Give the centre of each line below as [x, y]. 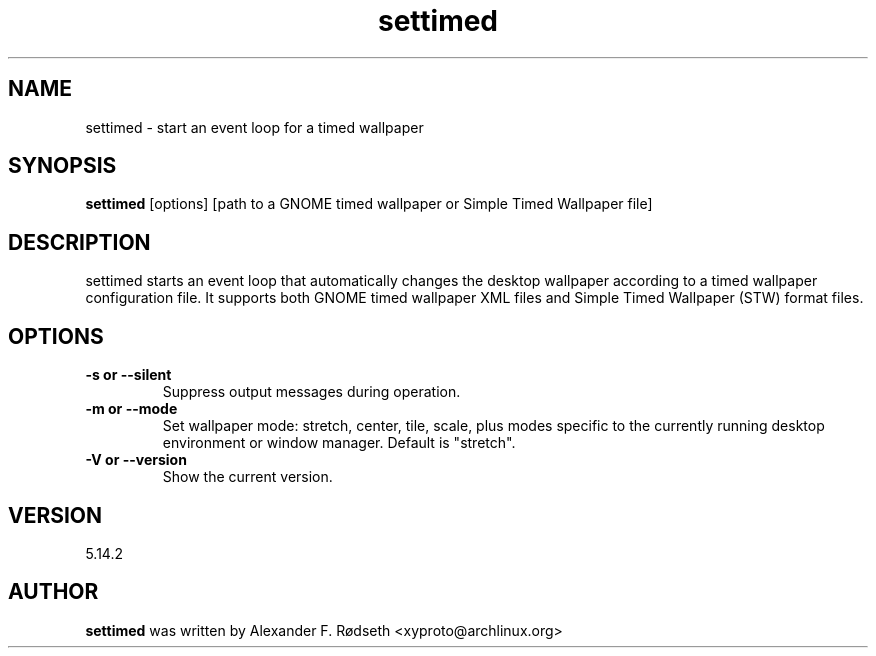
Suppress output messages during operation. [311, 392]
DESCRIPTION [79, 242]
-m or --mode [131, 409]
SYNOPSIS [62, 166]
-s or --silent [128, 375]
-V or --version [136, 460]
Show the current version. [247, 477]
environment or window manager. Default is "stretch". [339, 443]
